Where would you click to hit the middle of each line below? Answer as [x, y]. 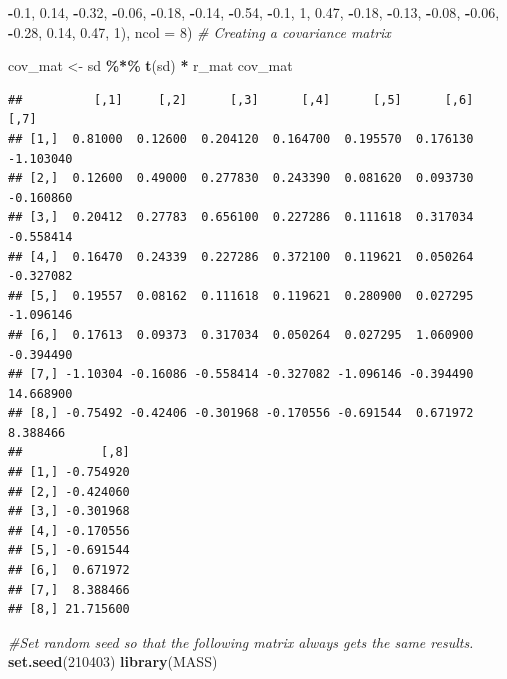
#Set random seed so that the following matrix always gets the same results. [241, 641]
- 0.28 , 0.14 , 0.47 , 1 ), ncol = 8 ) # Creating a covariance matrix [199, 31]
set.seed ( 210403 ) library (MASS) [113, 661]
